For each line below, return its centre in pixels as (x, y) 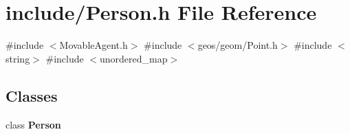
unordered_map (134, 58)
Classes (32, 95)
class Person (33, 124)
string (18, 58)
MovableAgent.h (94, 45)
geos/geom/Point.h (238, 45)
